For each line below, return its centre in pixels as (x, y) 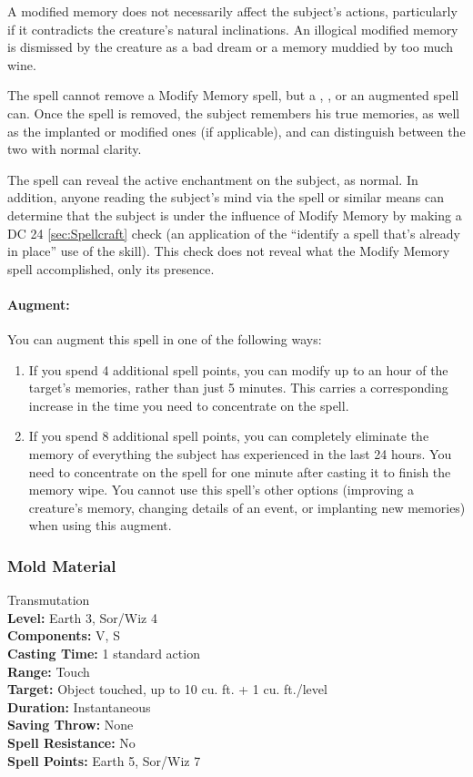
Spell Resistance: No (71, 743)
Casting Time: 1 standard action (104, 654)
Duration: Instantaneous (79, 706)
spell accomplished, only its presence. (111, 268)
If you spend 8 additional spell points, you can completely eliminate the (229, 436)
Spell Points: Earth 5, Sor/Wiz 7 (104, 760)
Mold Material (62, 565)
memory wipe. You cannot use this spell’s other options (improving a (221, 490)
